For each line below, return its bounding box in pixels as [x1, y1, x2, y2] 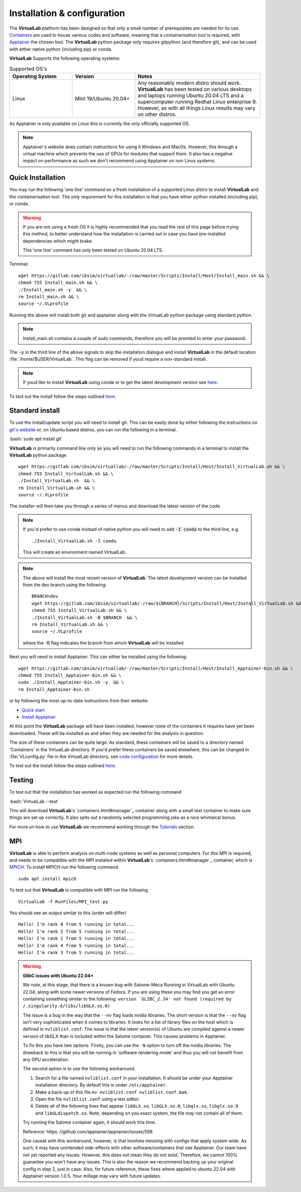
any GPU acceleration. [23, 1056, 69, 1062]
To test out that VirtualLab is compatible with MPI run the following [9, 887, 148, 893]
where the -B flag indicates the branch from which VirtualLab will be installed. [23, 639, 185, 645]
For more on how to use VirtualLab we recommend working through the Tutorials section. [9, 824, 195, 830]
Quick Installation [9, 173, 66, 182]
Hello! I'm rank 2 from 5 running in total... [18, 928, 135, 934]
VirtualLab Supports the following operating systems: [9, 55, 120, 61]
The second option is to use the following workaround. [23, 1065, 135, 1072]
